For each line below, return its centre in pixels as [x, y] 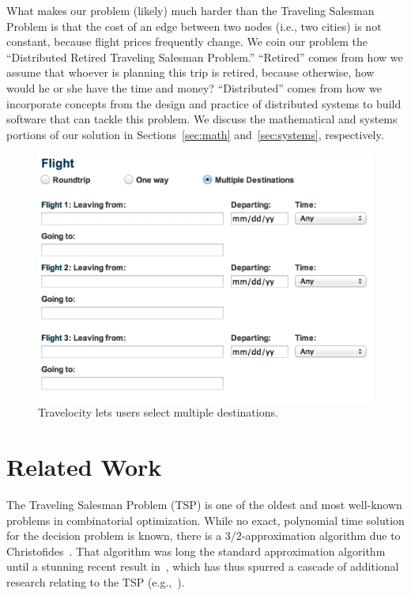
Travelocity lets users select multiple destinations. [158, 412]
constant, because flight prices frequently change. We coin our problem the [187, 41]
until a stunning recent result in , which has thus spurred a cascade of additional [203, 566]
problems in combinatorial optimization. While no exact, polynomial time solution [205, 520]
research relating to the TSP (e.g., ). [96, 581]
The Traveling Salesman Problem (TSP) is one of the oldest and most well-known [204, 504]
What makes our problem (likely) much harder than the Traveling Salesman [190, 10]
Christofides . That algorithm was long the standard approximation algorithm [196, 551]
